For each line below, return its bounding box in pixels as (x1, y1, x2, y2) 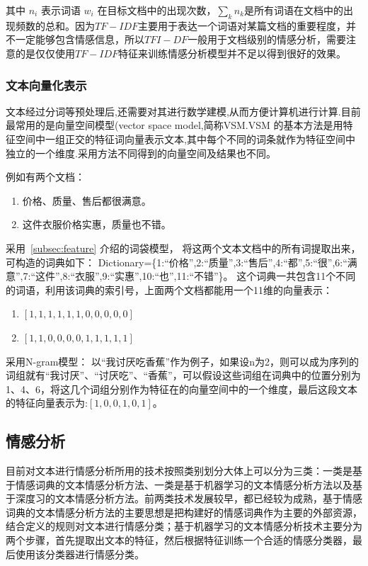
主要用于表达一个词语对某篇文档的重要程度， (138, 18, 347, 33)
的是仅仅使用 (15, 45, 75, 60)
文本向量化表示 (6, 76, 87, 94)
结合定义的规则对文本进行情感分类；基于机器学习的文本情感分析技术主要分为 (6, 519, 362, 533)
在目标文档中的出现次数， (97, 3, 217, 17)
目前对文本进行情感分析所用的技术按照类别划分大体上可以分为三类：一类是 (6, 463, 352, 478)
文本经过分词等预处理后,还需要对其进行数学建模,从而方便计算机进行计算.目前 (6, 103, 361, 118)
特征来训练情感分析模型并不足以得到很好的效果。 (118, 45, 347, 60)
